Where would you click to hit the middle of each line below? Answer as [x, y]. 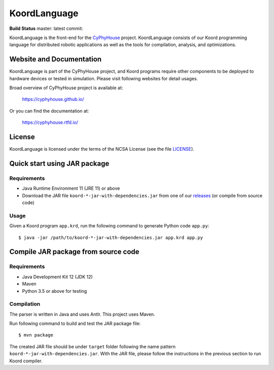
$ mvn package [36, 335]
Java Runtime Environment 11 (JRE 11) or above [71, 188]
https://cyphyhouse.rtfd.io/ [50, 122]
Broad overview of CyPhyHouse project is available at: [66, 88]
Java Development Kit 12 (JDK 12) [58, 277]
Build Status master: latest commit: [46, 28]
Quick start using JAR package [59, 163]
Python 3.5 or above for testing [55, 291]
